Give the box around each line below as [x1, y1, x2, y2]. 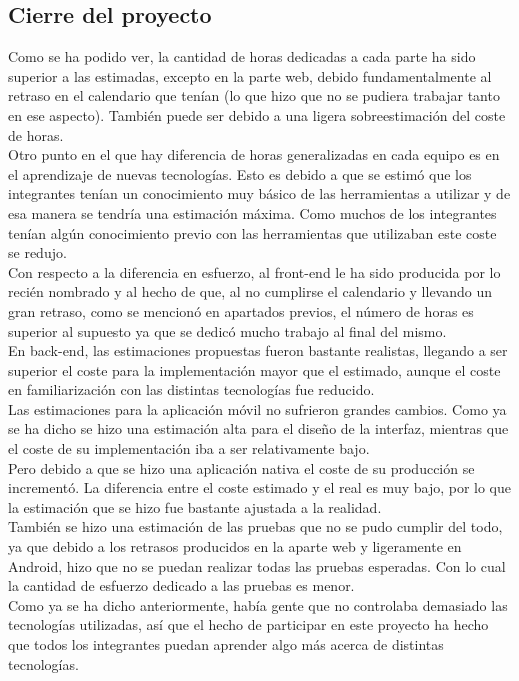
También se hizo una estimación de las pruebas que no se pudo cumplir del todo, [8, 516, 503, 537]
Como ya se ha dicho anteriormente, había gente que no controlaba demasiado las [8, 594, 508, 615]
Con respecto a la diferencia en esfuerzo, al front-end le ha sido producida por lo [8, 261, 501, 282]
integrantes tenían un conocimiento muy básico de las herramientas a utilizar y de [8, 183, 511, 204]
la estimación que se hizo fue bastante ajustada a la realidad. [8, 496, 382, 517]
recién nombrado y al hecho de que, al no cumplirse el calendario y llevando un [8, 281, 493, 302]
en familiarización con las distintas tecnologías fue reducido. [8, 379, 375, 400]
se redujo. [8, 242, 67, 263]
